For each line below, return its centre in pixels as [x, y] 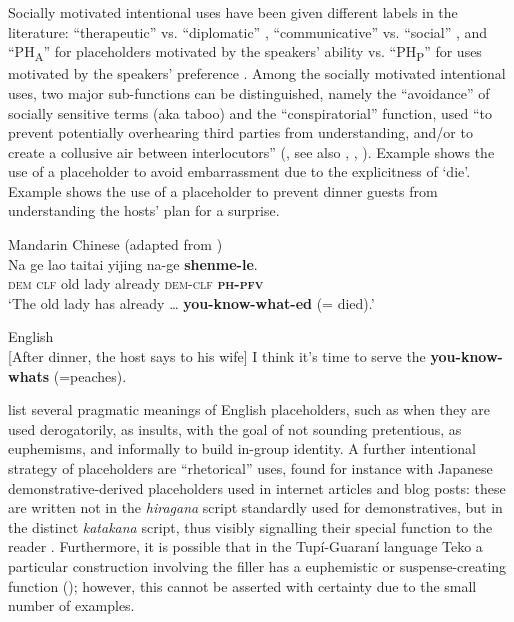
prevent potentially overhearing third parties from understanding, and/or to [240, 132]
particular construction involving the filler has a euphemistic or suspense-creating [257, 565]
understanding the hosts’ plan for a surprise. [144, 210]
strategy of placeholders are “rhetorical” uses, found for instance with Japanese [250, 468]
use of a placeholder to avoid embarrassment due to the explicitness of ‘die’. [239, 171]
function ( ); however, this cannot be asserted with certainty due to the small [242, 585]
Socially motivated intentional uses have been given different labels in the [233, 12]
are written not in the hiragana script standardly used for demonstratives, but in [255, 507]
